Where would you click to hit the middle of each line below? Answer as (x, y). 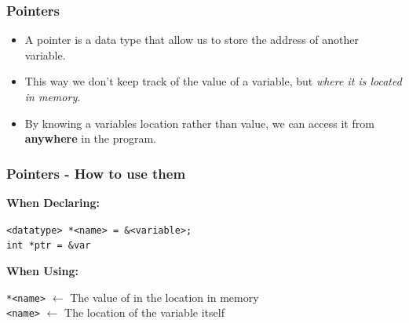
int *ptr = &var (49, 246)
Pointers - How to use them (96, 173)
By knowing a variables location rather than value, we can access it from (199, 123)
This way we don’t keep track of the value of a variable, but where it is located (213, 81)
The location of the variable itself (144, 312)
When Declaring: (53, 202)
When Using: (42, 270)
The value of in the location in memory (164, 297)
